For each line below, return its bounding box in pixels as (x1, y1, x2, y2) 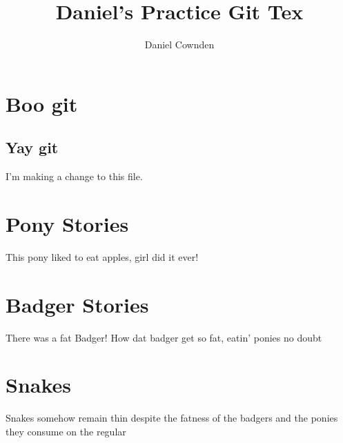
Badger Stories (6, 290, 149, 318)
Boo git (6, 89, 78, 117)
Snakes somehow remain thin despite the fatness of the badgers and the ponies (6, 411, 338, 425)
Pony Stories (6, 209, 129, 237)
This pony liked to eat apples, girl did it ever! (6, 249, 199, 264)
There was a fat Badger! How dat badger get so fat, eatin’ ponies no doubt (6, 330, 322, 344)
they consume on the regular (6, 424, 126, 438)
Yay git (6, 137, 59, 158)
